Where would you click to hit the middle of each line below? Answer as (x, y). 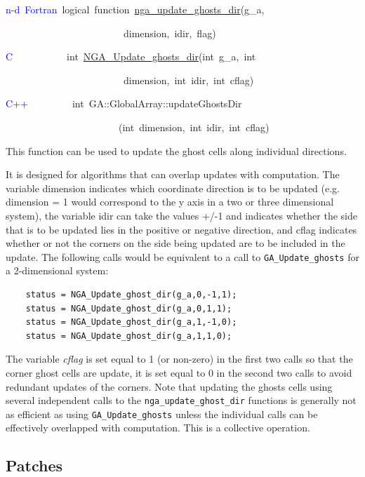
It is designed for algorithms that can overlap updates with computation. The (173, 174)
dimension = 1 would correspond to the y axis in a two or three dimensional (170, 202)
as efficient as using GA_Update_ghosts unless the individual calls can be (162, 414)
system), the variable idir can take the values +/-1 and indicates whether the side (181, 215)
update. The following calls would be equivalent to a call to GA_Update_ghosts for (182, 256)
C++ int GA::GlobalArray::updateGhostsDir (124, 103)
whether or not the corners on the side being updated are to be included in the (175, 243)
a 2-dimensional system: (57, 270)
